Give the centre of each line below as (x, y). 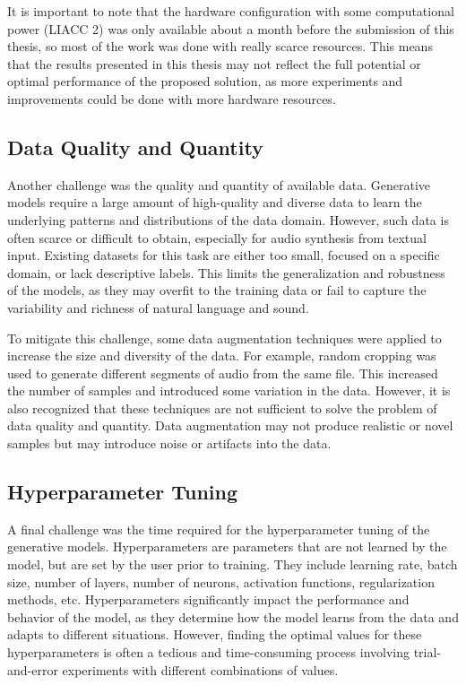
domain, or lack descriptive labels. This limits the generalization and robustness (226, 272)
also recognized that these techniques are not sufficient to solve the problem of (222, 408)
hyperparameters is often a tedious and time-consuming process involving (209, 652)
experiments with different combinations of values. (200, 669)
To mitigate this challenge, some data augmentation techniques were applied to (224, 338)
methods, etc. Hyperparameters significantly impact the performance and (208, 599)
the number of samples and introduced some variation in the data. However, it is (229, 390)
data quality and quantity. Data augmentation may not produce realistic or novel (230, 425)
